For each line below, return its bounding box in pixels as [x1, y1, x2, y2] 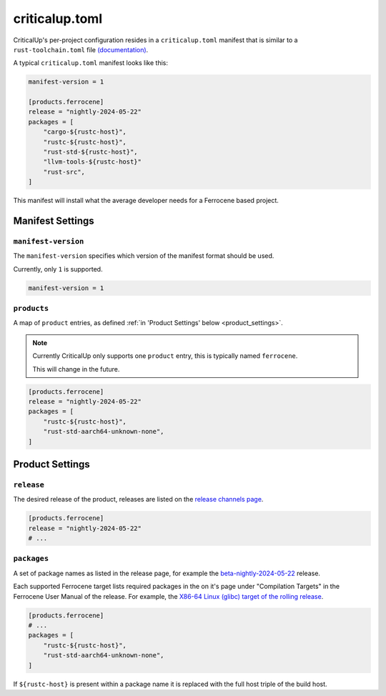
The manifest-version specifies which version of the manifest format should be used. [13, 252, 274, 260]
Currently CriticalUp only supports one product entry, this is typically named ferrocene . [32, 352, 298, 360]
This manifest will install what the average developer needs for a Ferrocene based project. [13, 197, 279, 205]
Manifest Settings [13, 215, 94, 227]
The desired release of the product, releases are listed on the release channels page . [13, 495, 264, 504]
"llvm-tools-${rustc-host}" [43, 158, 142, 166]
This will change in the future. [32, 364, 120, 373]
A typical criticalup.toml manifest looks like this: [13, 59, 168, 67]
